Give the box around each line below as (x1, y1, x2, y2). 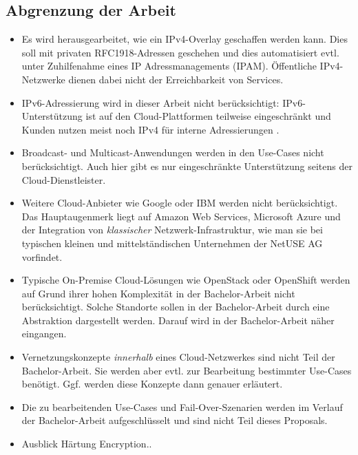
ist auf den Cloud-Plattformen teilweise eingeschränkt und (85, 109, 331, 123)
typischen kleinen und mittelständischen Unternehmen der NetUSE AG (21, 235, 323, 250)
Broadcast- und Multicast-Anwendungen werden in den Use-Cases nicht (21, 145, 324, 160)
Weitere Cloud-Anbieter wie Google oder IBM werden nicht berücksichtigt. (21, 195, 338, 210)
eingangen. (21, 326, 67, 341)
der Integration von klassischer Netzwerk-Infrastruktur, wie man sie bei (21, 222, 323, 237)
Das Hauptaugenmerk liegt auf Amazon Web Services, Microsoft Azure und (21, 209, 341, 223)
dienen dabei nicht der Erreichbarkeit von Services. (68, 72, 284, 86)
